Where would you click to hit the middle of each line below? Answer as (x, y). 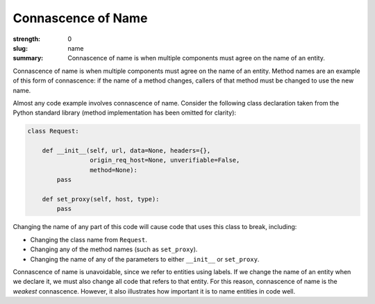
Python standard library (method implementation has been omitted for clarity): (124, 113)
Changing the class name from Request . (89, 239)
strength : (27, 39)
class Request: (53, 131)
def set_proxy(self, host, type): (101, 199)
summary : (28, 58)
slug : (20, 48)
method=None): (114, 170)
